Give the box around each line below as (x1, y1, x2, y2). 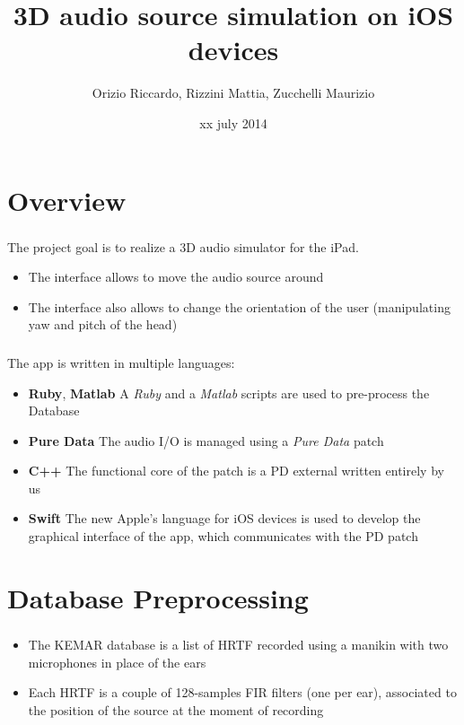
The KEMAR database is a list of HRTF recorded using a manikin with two (28, 634, 449, 653)
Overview (7, 181, 127, 218)
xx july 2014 (199, 113, 267, 132)
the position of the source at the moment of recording (28, 700, 324, 719)
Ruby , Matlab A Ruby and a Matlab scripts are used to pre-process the (28, 383, 430, 402)
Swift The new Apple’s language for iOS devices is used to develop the (28, 509, 421, 528)
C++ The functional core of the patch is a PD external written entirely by (28, 461, 444, 480)
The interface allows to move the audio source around (28, 267, 324, 286)
